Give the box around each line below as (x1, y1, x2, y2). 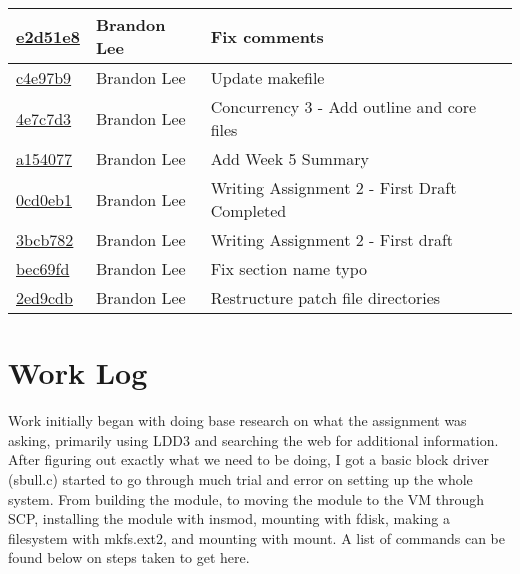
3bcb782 (16, 228, 74, 251)
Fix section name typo (210, 257, 367, 280)
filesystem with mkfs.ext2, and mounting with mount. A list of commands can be (8, 527, 505, 548)
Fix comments (210, 24, 324, 48)
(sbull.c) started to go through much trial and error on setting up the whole (8, 468, 473, 489)
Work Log (8, 352, 148, 393)
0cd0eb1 (16, 187, 73, 211)
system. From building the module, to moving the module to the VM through (8, 488, 485, 509)
